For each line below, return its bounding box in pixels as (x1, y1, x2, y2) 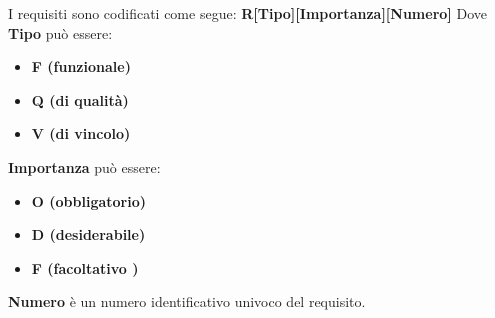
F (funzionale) (31, 56, 131, 77)
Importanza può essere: (8, 156, 161, 177)
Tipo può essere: (8, 22, 113, 43)
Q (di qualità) (31, 89, 129, 110)
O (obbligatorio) (31, 190, 146, 211)
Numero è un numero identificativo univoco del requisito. (8, 291, 366, 312)
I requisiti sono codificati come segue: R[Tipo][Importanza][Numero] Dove (8, 3, 487, 23)
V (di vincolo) (31, 123, 131, 144)
